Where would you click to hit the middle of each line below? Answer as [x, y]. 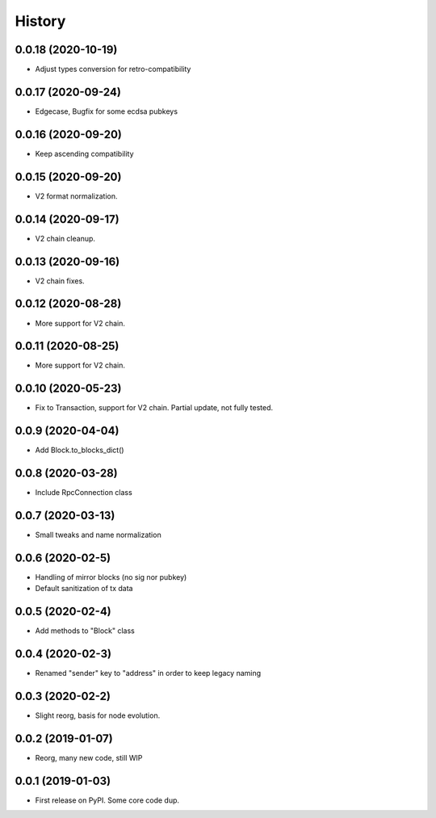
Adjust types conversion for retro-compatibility [113, 69]
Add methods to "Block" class [85, 631]
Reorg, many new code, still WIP [89, 757]
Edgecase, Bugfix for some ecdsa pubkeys [106, 111]
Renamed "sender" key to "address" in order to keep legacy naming [148, 673]
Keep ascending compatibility [84, 153]
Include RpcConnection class [84, 493]
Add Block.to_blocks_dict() [80, 450]
